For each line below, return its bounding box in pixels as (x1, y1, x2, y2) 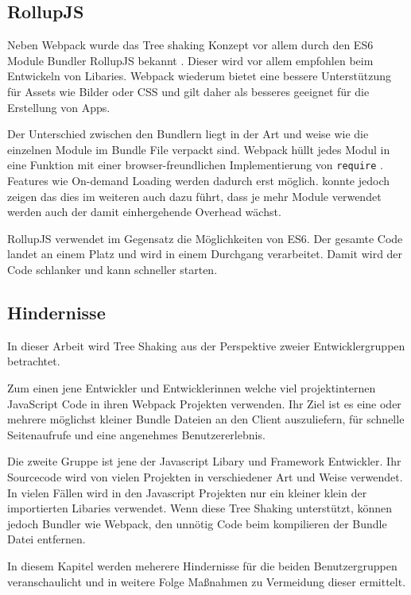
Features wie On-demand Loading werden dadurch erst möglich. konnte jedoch (7, 172, 390, 189)
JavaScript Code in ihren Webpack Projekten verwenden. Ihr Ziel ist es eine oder (7, 395, 401, 411)
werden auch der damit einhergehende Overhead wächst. (7, 203, 281, 220)
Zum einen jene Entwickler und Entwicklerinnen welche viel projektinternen (7, 379, 376, 396)
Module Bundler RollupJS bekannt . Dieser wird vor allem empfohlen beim (7, 52, 374, 68)
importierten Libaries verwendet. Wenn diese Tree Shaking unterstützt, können (7, 500, 393, 516)
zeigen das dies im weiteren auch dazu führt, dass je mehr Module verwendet (7, 187, 382, 204)
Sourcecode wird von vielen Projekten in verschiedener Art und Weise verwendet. (7, 468, 403, 485)
